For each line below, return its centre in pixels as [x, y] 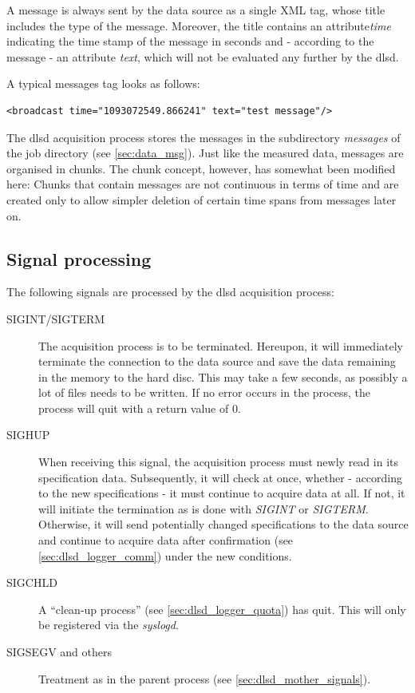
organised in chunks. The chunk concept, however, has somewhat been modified [201, 168]
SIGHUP [28, 435]
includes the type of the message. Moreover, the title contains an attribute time [199, 25]
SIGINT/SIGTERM [56, 318]
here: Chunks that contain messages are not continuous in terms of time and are [203, 184]
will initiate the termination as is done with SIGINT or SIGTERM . [204, 508]
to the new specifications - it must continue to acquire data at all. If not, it [222, 493]
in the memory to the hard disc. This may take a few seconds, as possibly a [223, 376]
